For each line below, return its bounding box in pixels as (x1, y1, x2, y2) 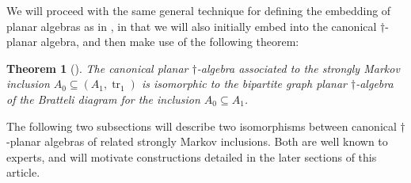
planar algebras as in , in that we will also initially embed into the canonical (6, 17, 377, 34)
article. (6, 164, 40, 181)
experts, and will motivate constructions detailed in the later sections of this (6, 148, 377, 165)
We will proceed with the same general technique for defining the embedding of (6, 2, 391, 18)
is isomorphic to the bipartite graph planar (141, 75, 347, 92)
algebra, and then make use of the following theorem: (40, 33, 299, 50)
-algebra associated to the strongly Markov (196, 59, 400, 76)
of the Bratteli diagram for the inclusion (6, 90, 200, 107)
